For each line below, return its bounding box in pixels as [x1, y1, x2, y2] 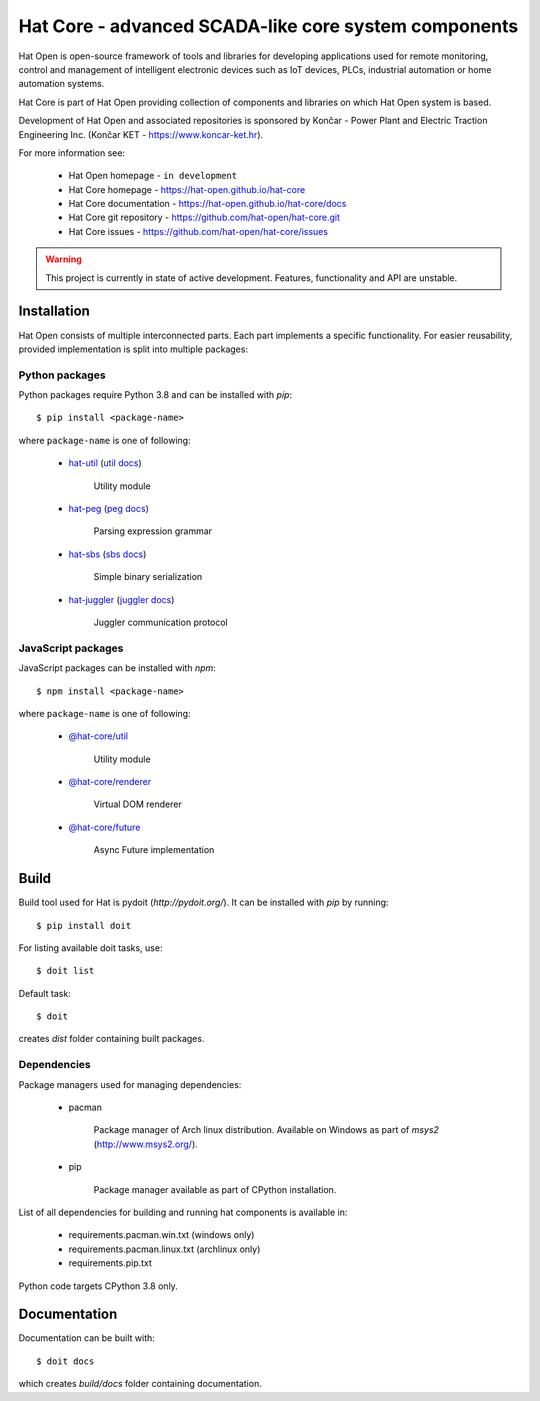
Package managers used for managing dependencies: [18, 1078, 242, 1090]
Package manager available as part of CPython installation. [93, 1183, 337, 1195]
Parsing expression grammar [93, 525, 213, 537]
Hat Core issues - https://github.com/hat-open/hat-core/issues [68, 225, 329, 237]
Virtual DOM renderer [93, 798, 182, 810]
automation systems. [18, 78, 105, 90]
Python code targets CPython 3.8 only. [18, 1280, 179, 1292]
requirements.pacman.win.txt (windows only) [68, 1229, 255, 1241]
